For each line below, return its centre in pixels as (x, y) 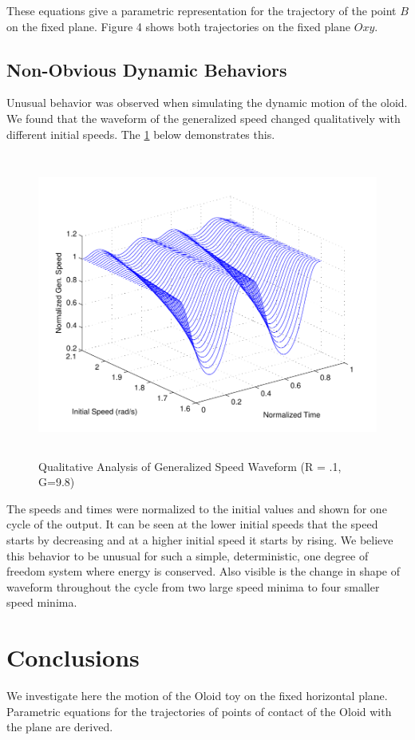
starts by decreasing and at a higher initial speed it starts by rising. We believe (200, 540)
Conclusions (73, 657)
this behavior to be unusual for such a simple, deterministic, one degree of (188, 555)
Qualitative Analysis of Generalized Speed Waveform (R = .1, (190, 466)
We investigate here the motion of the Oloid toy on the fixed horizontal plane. (197, 696)
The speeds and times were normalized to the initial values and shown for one (197, 508)
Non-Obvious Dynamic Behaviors (147, 69)
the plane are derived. (60, 727)
